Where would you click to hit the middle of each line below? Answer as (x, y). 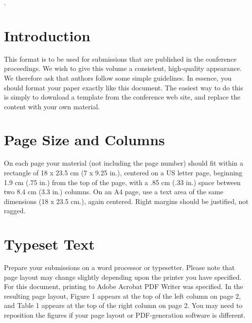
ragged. (15, 211)
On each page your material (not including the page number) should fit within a (124, 163)
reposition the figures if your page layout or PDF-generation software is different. (125, 315)
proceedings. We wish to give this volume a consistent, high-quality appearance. (123, 68)
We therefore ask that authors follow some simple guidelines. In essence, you (118, 77)
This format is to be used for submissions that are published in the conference (120, 59)
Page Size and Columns (84, 140)
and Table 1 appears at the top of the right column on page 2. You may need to (123, 305)
